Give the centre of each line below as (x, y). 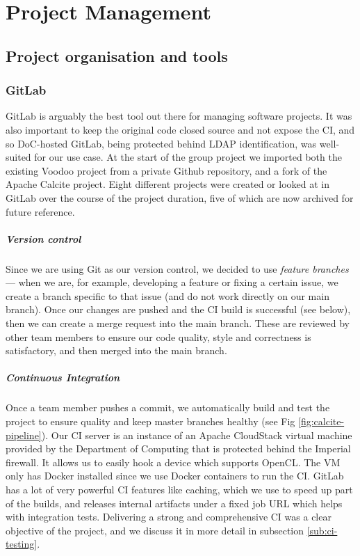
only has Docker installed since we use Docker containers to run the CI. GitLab (175, 476)
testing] (22, 544)
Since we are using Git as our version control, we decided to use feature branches (177, 268)
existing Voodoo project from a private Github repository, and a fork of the (166, 170)
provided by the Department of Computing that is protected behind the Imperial (178, 448)
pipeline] (24, 435)
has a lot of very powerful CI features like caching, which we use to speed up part (179, 489)
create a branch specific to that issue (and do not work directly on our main (167, 295)
